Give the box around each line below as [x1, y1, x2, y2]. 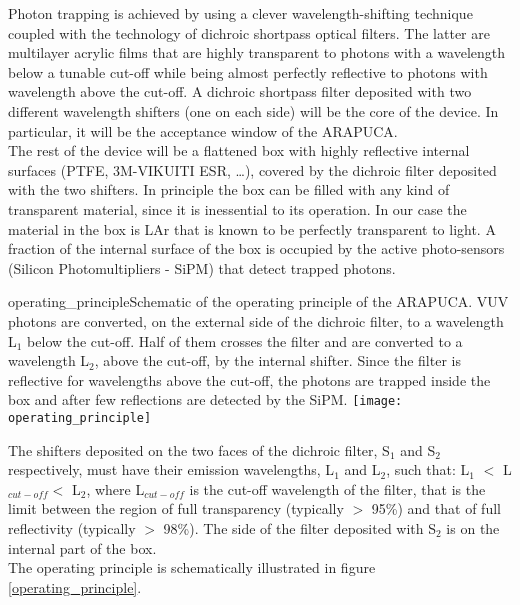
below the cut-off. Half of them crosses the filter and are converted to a [27, 330, 463, 351]
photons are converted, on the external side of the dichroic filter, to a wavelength [8, 310, 504, 331]
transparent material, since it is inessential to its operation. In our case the [8, 198, 467, 219]
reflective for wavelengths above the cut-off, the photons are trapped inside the [8, 369, 491, 390]
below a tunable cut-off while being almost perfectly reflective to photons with [8, 61, 488, 82]
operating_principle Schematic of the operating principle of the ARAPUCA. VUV [8, 291, 509, 312]
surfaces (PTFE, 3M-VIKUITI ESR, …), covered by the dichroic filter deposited [8, 159, 497, 180]
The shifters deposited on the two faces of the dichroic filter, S [8, 439, 390, 460]
